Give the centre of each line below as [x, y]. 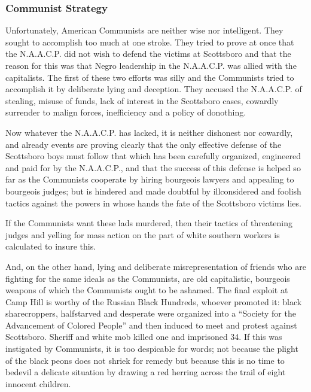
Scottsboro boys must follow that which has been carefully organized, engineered [153, 156]
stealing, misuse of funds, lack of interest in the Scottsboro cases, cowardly [142, 100]
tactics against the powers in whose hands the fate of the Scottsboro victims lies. [153, 203]
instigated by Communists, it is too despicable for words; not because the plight [152, 349]
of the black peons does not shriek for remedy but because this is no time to [145, 360]
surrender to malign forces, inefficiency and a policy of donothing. [126, 112]
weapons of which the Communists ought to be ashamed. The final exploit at [147, 290]
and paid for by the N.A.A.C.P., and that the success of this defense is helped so [153, 167]
